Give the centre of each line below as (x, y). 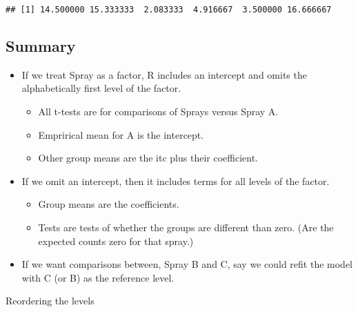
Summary (41, 46)
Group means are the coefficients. (109, 204)
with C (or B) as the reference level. (98, 277)
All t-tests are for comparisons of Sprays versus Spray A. (158, 111)
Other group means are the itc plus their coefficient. (148, 158)
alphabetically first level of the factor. (101, 88)
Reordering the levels (50, 301)
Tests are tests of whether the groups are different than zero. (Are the (186, 227)
